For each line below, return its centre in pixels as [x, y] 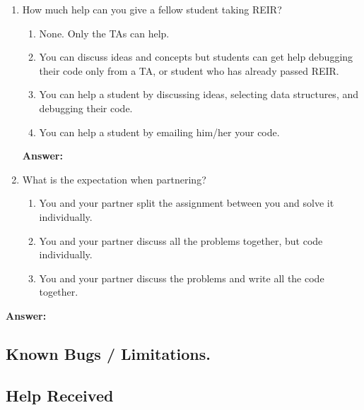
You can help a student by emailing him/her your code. [159, 132]
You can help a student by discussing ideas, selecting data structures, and [199, 94]
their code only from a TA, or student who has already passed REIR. [189, 70]
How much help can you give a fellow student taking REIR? [152, 9]
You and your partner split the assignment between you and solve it [187, 203]
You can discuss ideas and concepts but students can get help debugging [196, 57]
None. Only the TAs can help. [104, 33]
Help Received [60, 395]
